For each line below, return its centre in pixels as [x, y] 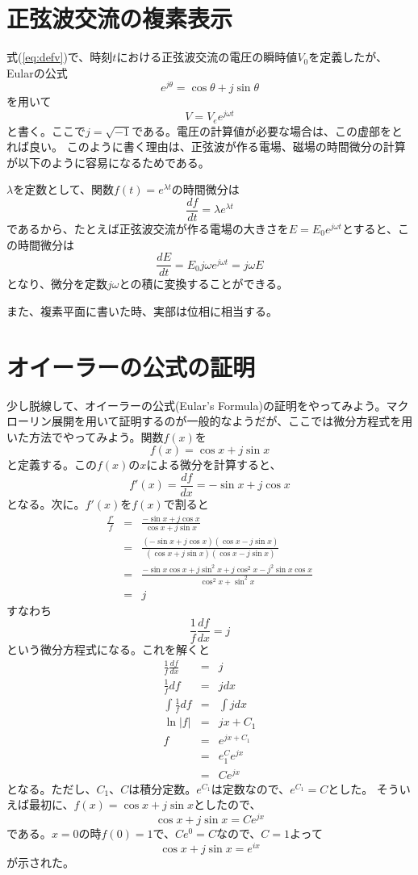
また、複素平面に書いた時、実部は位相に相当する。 [142, 310]
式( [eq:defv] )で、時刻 [60, 57]
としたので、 [227, 804]
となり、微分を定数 [57, 284]
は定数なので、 [251, 788]
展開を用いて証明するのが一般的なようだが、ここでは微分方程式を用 [232, 421]
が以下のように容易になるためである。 [108, 162]
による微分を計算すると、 [214, 465]
